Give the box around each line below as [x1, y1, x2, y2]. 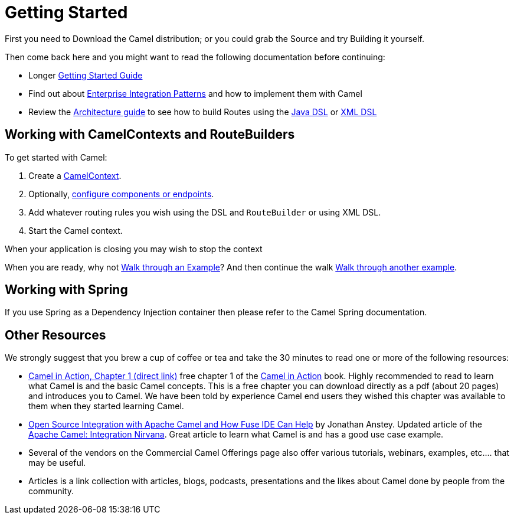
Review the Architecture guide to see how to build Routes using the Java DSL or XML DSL [28, 106, 377, 117]
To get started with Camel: [5, 152, 107, 162]
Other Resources [5, 327, 106, 342]
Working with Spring [5, 282, 128, 298]
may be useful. [28, 458, 86, 468]
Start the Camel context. [28, 225, 123, 236]
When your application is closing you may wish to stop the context [5, 243, 263, 254]
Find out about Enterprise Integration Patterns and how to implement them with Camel [28, 88, 362, 99]
